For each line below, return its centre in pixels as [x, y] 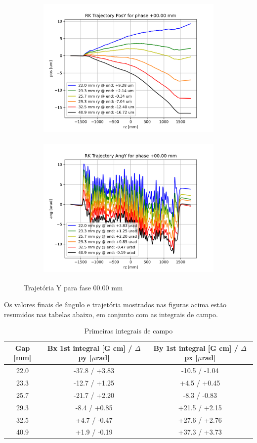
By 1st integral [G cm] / [196, 348]
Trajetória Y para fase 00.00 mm [73, 288]
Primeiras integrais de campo [128, 331]
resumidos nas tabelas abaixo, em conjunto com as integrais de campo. [111, 314]
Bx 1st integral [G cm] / [90, 348]
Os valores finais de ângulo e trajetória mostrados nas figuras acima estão [115, 304]
